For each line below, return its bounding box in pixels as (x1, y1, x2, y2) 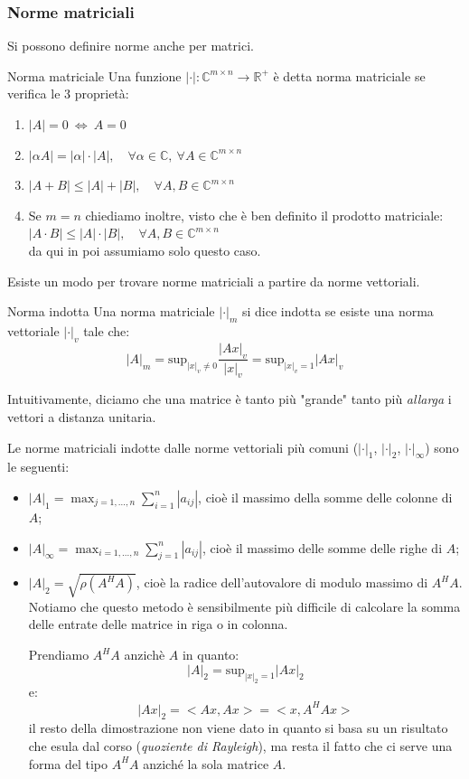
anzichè (124, 645, 165, 664)
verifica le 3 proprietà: (7, 84, 129, 103)
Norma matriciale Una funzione (7, 66, 182, 85)
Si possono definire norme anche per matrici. (7, 36, 254, 55)
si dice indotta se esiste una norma (241, 302, 434, 321)
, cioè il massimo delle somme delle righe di (202, 538, 443, 557)
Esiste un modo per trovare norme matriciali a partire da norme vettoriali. (7, 271, 420, 290)
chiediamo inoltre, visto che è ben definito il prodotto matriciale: (85, 205, 444, 224)
